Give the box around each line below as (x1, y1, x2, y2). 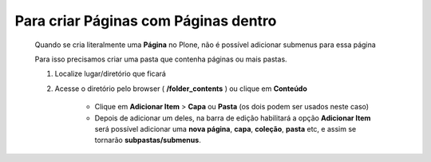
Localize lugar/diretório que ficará (54, 69, 167, 79)
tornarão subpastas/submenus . (94, 136, 201, 145)
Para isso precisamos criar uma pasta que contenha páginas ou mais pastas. (34, 54, 287, 64)
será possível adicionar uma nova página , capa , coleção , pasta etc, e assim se (94, 124, 357, 133)
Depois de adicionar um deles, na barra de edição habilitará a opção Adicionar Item (94, 113, 371, 123)
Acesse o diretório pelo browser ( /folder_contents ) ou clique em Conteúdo (54, 84, 307, 93)
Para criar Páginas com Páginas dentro (14, 12, 277, 30)
